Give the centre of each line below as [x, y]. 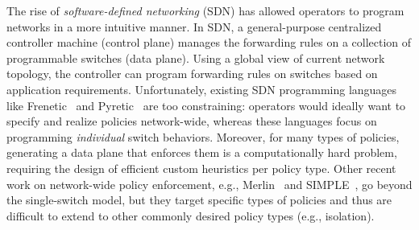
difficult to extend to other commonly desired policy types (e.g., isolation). [191, 215]
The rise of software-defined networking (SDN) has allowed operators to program [205, 10]
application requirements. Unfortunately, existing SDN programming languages [202, 89]
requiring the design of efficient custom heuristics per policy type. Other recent [201, 168]
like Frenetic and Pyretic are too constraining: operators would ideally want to [206, 105]
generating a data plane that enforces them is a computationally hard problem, [202, 152]
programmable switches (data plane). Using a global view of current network [196, 57]
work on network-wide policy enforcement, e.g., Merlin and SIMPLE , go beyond [209, 184]
